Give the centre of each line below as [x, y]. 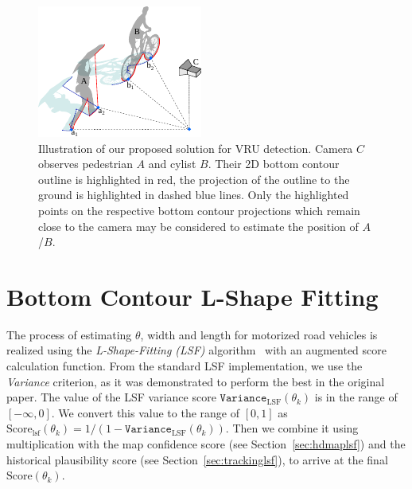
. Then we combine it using [292, 428]
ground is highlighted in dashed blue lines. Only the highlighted [194, 195]
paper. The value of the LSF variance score [111, 397]
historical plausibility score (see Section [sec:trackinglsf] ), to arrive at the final [197, 459]
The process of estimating [69, 334]
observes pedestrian [86, 164]
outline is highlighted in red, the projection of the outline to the [194, 179]
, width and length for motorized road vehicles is [259, 334]
